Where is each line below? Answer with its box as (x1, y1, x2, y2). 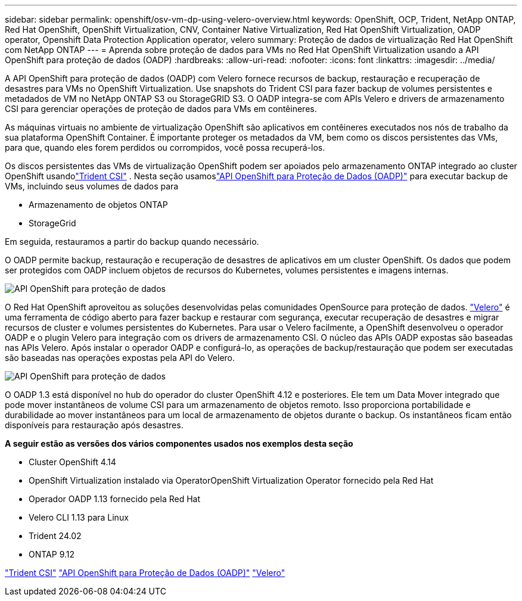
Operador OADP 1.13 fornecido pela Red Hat (29, 494, 201, 504)
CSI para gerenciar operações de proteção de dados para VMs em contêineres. (5, 104, 317, 114)
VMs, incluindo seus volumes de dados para (5, 181, 179, 191)
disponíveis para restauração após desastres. (5, 420, 184, 430)
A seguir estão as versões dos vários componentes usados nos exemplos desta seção (5, 438, 353, 449)
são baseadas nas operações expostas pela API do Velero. (5, 353, 235, 363)
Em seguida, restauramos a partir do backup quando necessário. (5, 236, 259, 247)
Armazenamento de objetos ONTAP (29, 200, 168, 210)
